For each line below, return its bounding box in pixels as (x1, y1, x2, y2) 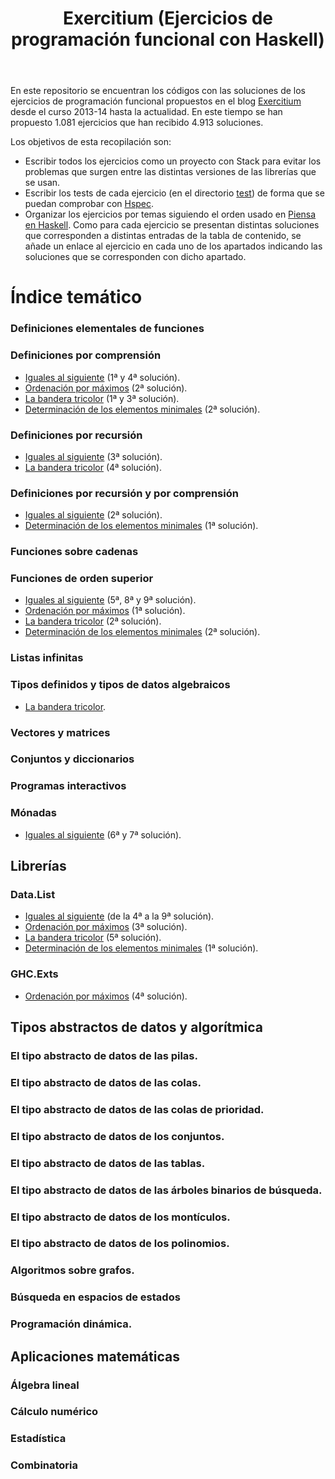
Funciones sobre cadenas (10, 545, 139, 559)
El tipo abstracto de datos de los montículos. (10, 1210, 231, 1224)
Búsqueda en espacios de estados (10, 1290, 181, 1304)
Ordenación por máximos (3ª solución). (24, 921, 188, 933)
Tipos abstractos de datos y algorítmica (10, 1019, 263, 1036)
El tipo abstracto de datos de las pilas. (10, 1048, 198, 1062)
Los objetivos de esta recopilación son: (10, 136, 172, 148)
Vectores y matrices (10, 725, 111, 739)
